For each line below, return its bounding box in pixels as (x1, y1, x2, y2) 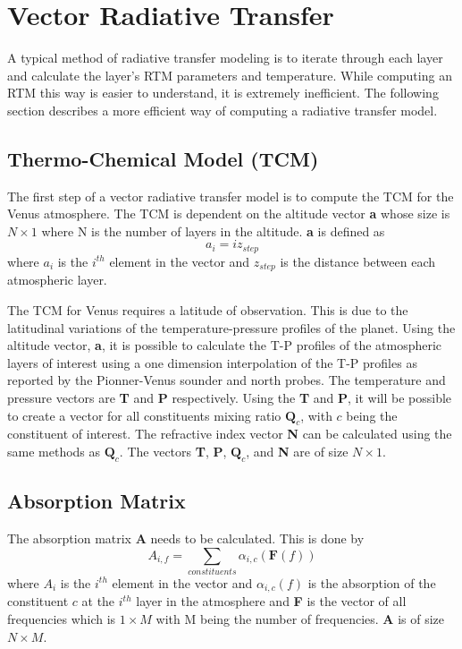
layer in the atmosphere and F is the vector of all (136, 592, 407, 611)
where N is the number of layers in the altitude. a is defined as (41, 221, 385, 240)
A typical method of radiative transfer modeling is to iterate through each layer (7, 48, 443, 67)
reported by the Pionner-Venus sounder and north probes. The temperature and (7, 371, 446, 389)
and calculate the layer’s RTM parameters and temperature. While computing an (7, 65, 452, 84)
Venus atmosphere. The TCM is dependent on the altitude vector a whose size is (7, 204, 450, 223)
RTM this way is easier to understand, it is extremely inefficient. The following (7, 83, 439, 102)
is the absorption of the (307, 573, 436, 592)
